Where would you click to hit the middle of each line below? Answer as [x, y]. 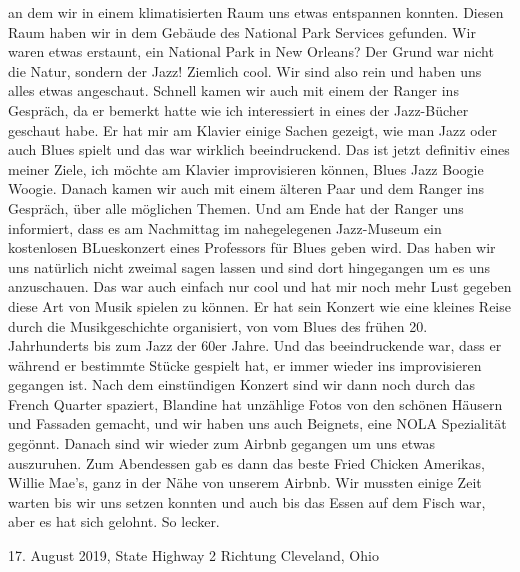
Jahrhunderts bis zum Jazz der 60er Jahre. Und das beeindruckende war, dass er [255, 345]
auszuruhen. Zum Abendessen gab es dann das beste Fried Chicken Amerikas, [246, 462]
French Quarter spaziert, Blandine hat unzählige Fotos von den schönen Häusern [255, 403]
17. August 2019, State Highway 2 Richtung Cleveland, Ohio [193, 555]
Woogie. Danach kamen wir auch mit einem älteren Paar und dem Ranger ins [246, 188]
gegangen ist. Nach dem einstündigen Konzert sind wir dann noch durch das [242, 384]
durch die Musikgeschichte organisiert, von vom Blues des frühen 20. [218, 325]
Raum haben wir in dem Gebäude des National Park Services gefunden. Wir [242, 31]
